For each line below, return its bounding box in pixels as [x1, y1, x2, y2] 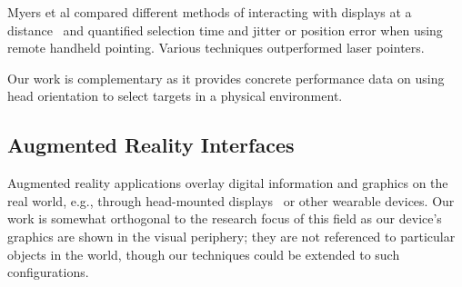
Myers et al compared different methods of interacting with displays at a [7, 3, 412, 21]
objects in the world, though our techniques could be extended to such [7, 244, 400, 263]
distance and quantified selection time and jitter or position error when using [7, 20, 443, 39]
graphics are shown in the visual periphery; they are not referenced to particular [7, 226, 456, 245]
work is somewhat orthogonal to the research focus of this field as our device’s [7, 209, 442, 228]
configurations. [7, 262, 89, 282]
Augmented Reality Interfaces [7, 131, 295, 159]
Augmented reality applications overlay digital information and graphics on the [7, 173, 448, 193]
